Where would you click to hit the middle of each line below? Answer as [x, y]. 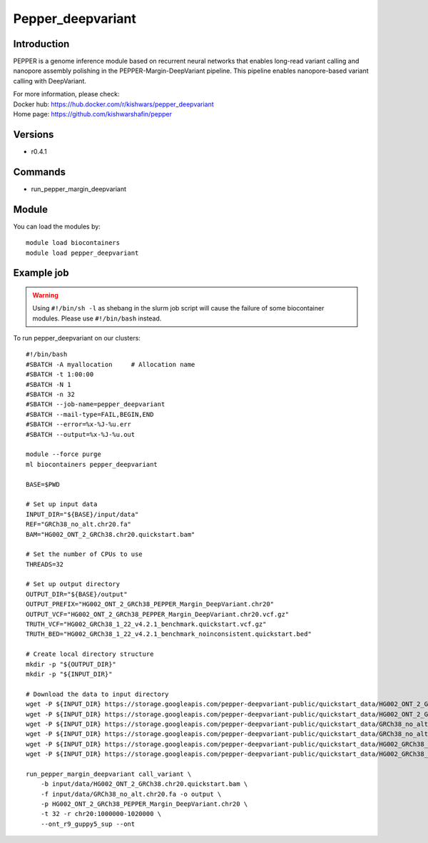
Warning [45, 295]
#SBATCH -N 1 [49, 384]
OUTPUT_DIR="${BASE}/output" [77, 594]
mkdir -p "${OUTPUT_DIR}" [71, 664]
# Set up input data [62, 504]
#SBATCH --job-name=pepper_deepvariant [96, 404]
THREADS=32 [45, 564]
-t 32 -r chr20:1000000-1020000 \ [101, 814]
